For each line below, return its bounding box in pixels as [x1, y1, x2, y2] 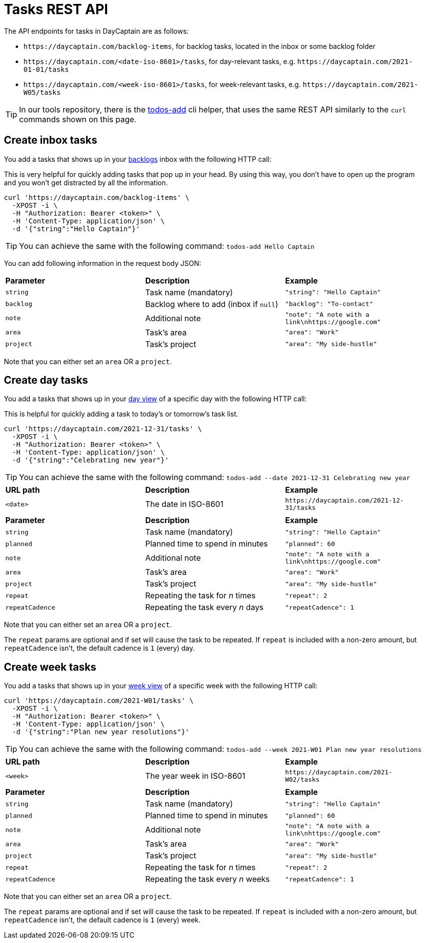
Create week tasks [4, 660, 96, 673]
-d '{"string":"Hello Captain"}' [12, 224, 140, 233]
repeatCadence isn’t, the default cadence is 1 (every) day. [4, 644, 195, 653]
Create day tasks [4, 374, 88, 387]
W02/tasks [285, 776, 320, 784]
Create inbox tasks [4, 134, 97, 147]
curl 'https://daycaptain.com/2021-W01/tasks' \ [4, 697, 194, 705]
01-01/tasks [23, 65, 69, 73]
